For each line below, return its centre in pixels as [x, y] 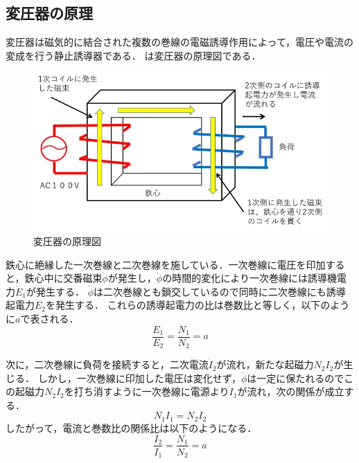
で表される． [50, 318]
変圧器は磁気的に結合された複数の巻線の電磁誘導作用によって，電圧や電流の [179, 42]
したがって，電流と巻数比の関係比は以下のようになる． [131, 427]
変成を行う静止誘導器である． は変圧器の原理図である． [133, 55]
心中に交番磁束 [68, 278]
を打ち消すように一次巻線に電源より [147, 391]
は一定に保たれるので [296, 378]
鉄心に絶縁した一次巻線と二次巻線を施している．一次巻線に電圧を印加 [166, 264]
